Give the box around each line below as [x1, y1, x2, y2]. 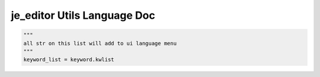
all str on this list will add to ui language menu [23, 40, 177, 46]
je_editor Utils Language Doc [11, 9, 155, 22]
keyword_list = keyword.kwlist [23, 56, 115, 63]
